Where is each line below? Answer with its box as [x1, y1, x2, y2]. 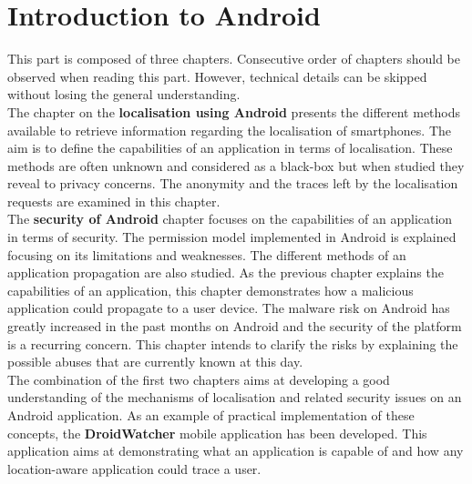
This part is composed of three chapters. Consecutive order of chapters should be [7, 49, 460, 68]
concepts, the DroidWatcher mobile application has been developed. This [7, 423, 427, 442]
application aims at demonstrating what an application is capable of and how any [7, 441, 464, 460]
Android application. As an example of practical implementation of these [7, 406, 415, 424]
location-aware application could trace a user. [7, 459, 262, 478]
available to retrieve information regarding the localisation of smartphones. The [7, 120, 451, 139]
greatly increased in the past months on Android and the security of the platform [7, 317, 462, 336]
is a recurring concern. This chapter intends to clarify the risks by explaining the [7, 334, 458, 353]
